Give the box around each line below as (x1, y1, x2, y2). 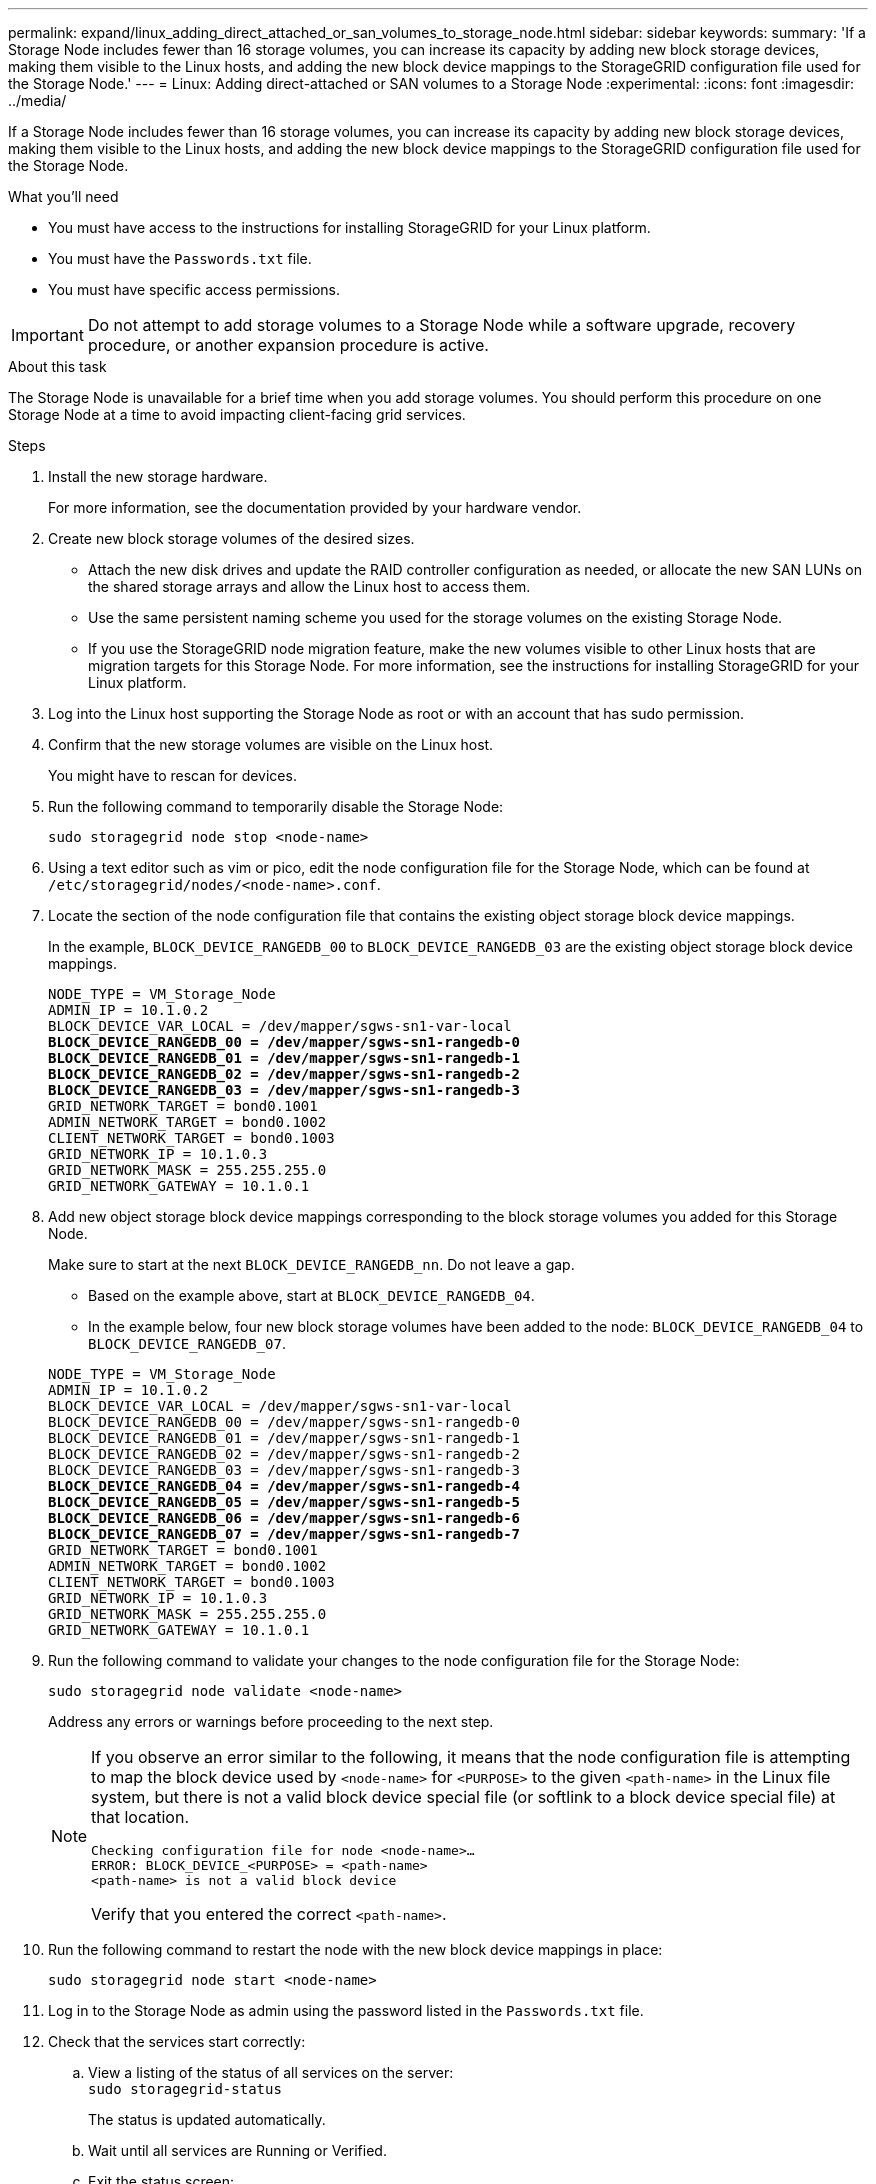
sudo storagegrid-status (88, 2081, 282, 2097)
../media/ (8, 92, 67, 109)
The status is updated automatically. (88, 2111, 326, 2128)
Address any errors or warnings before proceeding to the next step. (48, 1713, 494, 1730)
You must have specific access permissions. (48, 281, 341, 298)
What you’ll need (8, 188, 119, 205)
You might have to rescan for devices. (48, 767, 297, 784)
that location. (91, 1807, 189, 1827)
